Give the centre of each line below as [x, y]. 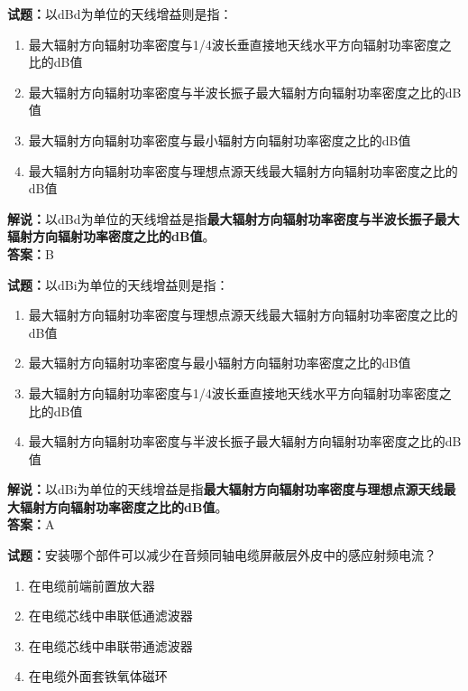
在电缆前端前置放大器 [92, 585]
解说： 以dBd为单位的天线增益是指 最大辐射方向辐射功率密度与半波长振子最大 [234, 218]
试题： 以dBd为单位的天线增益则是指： [120, 14]
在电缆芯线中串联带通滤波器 [110, 645]
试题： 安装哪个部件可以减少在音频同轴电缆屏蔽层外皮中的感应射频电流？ [222, 555]
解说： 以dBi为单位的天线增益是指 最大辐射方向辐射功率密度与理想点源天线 [225, 489]
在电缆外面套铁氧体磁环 [98, 676]
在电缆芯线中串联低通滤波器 [110, 616]
